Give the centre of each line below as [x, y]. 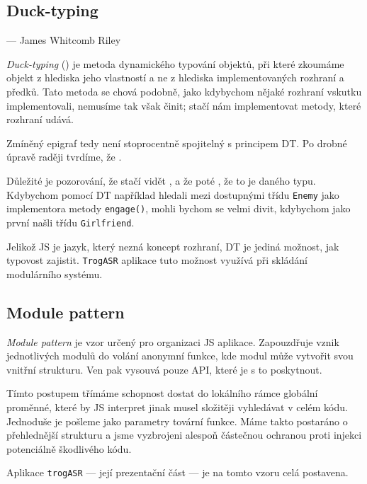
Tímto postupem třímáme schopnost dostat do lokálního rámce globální [162, 393]
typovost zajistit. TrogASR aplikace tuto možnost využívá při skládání [157, 260]
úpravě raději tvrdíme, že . [64, 157]
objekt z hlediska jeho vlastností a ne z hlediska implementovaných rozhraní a [175, 77]
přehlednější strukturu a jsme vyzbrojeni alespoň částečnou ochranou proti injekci [184, 435]
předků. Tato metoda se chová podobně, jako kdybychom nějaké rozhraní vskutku [184, 91]
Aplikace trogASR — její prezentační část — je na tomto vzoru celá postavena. [177, 472]
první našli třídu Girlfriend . [70, 222]
